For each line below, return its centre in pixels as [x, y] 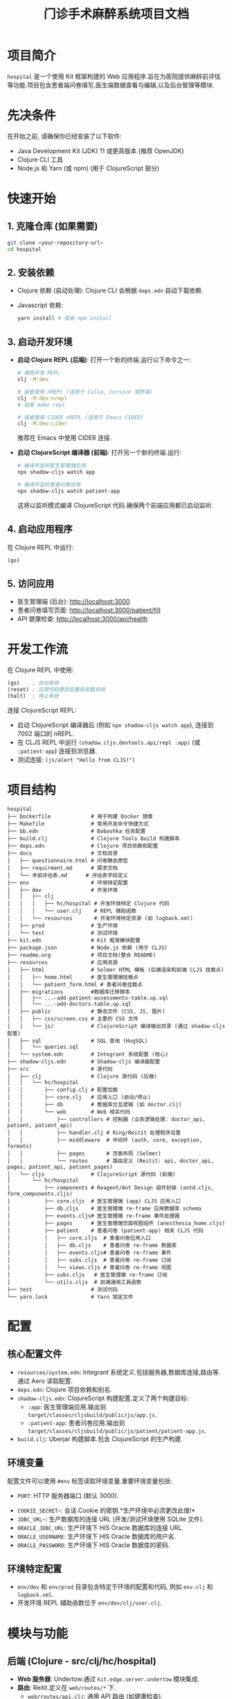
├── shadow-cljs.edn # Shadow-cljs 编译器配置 [84, 1061]
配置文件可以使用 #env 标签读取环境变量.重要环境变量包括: [90, 1481]
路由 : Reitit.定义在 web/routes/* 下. [66, 1688]
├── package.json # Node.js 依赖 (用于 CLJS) [87, 948]
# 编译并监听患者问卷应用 [49, 485]
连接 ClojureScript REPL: [42, 710]
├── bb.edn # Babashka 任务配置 [77, 831]
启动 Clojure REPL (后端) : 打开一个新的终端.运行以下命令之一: [104, 360]
